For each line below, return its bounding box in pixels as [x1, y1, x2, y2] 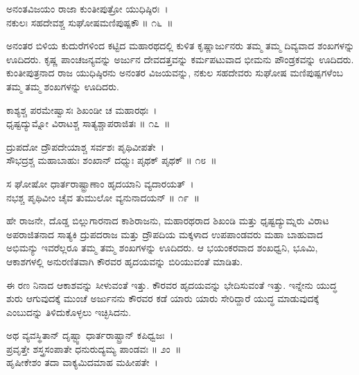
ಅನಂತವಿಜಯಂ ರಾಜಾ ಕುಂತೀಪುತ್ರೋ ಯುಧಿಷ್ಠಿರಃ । [6, 1, 168, 15]
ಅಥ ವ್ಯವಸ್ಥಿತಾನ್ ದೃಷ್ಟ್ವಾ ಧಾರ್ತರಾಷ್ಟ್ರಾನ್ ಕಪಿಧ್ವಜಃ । [6, 328, 173, 342]
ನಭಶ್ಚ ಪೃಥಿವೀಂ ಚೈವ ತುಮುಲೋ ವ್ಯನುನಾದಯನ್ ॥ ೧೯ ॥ [6, 190, 200, 204]
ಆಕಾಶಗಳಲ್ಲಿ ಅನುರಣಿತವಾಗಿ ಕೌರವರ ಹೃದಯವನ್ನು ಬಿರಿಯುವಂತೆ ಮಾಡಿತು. [6, 253, 243, 268]
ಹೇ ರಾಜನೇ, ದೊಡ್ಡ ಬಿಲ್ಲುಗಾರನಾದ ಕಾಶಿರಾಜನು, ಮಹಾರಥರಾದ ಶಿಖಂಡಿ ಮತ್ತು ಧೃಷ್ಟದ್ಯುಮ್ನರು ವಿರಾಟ [6, 213, 329, 228]
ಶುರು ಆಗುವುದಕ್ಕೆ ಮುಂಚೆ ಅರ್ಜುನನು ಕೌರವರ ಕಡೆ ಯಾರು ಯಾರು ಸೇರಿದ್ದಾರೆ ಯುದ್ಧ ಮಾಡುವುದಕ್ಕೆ [6, 291, 319, 306]
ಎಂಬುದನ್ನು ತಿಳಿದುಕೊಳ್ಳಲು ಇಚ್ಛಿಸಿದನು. [6, 304, 132, 319]
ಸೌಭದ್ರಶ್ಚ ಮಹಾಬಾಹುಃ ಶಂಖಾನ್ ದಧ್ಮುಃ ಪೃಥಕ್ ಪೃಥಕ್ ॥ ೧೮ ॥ [6, 153, 217, 167]
